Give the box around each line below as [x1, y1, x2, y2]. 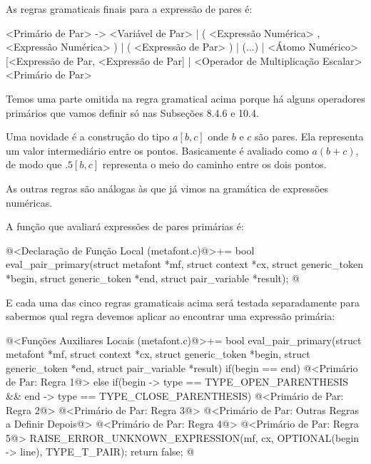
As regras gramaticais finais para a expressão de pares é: [6, 1, 253, 16]
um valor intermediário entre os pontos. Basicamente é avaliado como [6, 143, 309, 158]
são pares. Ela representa [255, 129, 364, 144]
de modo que [6, 157, 62, 172]
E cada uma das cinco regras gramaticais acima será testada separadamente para [6, 294, 360, 309]
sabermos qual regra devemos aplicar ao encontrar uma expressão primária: [6, 309, 335, 324]
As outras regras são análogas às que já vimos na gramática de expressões [6, 180, 329, 195]
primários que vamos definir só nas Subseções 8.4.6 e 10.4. [6, 105, 259, 120]
